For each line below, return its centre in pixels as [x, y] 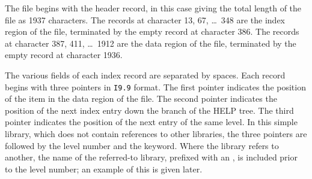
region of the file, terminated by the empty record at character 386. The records [152, 31]
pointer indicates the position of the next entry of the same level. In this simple [151, 122]
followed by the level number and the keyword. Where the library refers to [142, 145]
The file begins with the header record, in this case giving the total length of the [153, 8]
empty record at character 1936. [64, 55]
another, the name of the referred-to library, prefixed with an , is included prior [151, 157]
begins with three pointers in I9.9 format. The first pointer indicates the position [155, 87]
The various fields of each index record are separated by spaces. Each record [145, 75]
